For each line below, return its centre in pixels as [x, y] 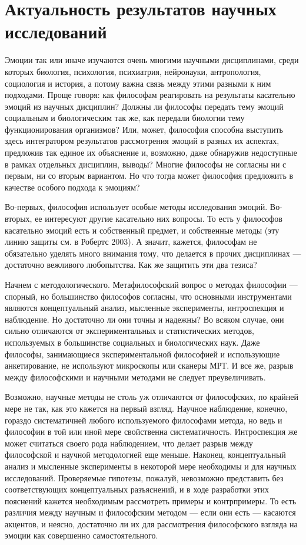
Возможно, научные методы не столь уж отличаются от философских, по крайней [152, 397]
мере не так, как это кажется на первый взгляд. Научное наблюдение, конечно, [146, 408]
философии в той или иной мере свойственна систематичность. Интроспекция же [151, 431]
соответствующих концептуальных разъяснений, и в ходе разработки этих [137, 489]
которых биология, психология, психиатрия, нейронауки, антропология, [133, 71]
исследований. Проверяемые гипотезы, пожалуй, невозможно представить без [144, 477]
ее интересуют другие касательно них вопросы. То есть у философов [159, 219]
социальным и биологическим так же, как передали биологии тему [125, 118]
